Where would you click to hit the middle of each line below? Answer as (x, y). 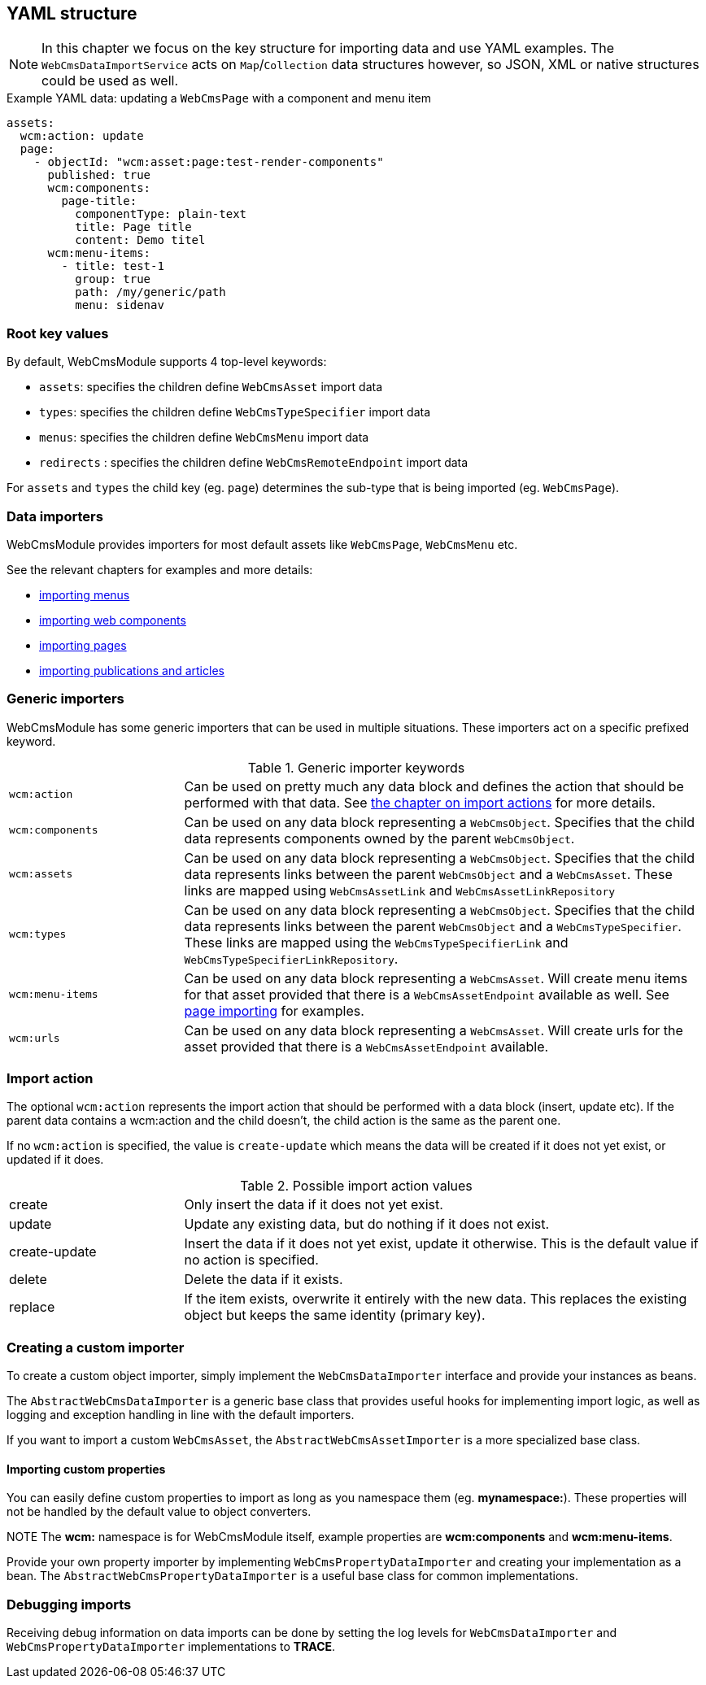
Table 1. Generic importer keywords (356, 767)
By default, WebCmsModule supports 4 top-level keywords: (167, 362)
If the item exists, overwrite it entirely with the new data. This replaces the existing (436, 1299)
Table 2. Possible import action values (356, 1186)
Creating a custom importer (96, 1347)
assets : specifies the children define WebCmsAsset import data (211, 387)
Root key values (58, 333)
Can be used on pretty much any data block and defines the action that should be (434, 786)
